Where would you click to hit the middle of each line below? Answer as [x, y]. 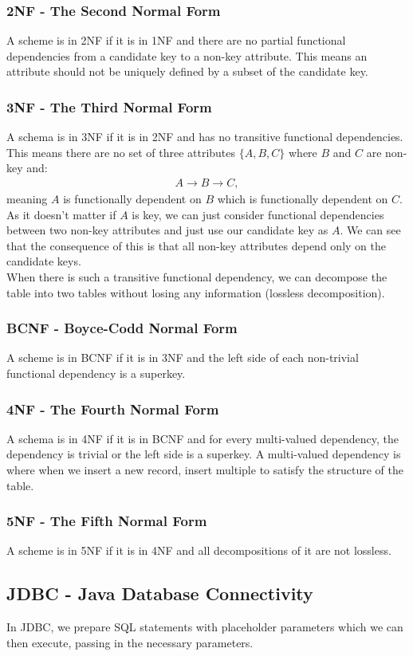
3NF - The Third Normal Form [109, 106]
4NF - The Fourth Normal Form [113, 409]
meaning [27, 199]
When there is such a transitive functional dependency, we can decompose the [197, 277]
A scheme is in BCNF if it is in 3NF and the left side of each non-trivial [183, 357]
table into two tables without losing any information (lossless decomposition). [196, 292]
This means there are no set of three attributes [121, 152]
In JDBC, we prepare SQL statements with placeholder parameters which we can [205, 627]
